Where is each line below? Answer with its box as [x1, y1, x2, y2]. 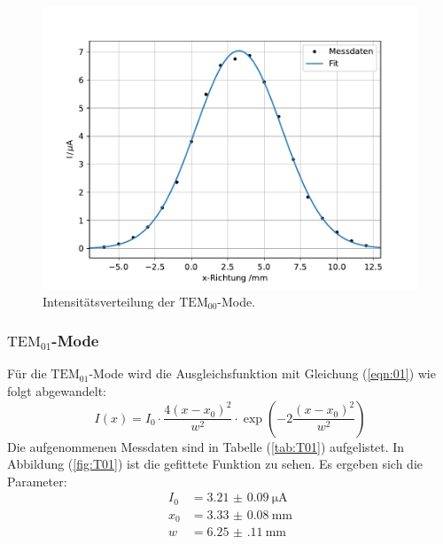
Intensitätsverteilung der [43, 291, 175, 310]
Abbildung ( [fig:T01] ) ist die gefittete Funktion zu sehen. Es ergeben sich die [7, 455, 423, 473]
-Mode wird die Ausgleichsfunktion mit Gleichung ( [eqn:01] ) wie [89, 364, 436, 383]
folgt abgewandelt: [7, 382, 107, 400]
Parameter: [7, 471, 67, 490]
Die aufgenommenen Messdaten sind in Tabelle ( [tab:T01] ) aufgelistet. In [7, 437, 405, 455]
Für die [7, 364, 47, 383]
